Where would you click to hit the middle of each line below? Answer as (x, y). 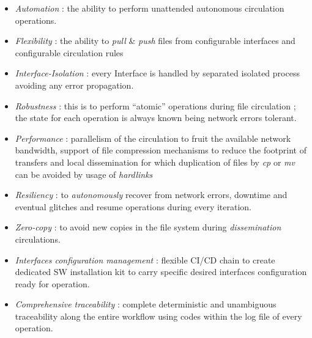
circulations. (38, 239)
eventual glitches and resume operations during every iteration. (133, 206)
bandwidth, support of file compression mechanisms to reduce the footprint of (161, 150)
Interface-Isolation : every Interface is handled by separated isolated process (157, 73)
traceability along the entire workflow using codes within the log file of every (158, 316)
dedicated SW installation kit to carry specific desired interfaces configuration (161, 272)
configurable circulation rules (69, 52)
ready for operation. (52, 283)
